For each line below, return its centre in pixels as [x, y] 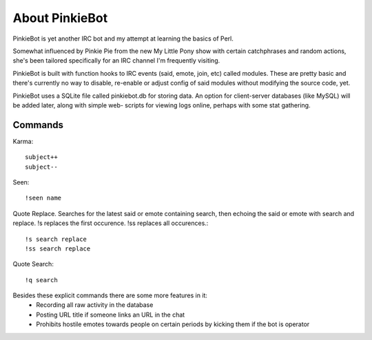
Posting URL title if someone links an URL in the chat [111, 315]
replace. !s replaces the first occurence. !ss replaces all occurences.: [111, 223]
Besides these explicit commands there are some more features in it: [110, 295]
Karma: [23, 141]
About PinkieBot [60, 18]
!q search [41, 280]
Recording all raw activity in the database [95, 305]
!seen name [43, 198]
